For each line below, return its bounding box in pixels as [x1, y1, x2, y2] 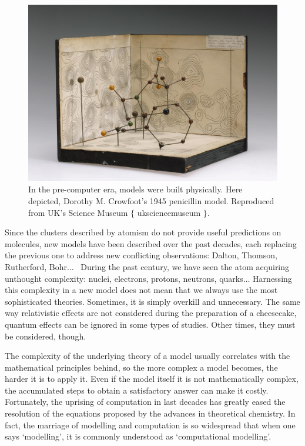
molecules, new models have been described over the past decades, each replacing [5, 237, 297, 249]
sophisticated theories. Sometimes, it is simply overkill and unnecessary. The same [5, 295, 300, 307]
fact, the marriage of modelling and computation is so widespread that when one [5, 418, 296, 431]
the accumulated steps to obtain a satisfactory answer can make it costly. [5, 384, 269, 396]
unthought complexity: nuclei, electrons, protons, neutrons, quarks [5, 272, 243, 284]
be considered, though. [5, 329, 86, 342]
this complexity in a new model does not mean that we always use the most [5, 284, 278, 296]
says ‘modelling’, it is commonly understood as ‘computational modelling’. [5, 430, 272, 442]
